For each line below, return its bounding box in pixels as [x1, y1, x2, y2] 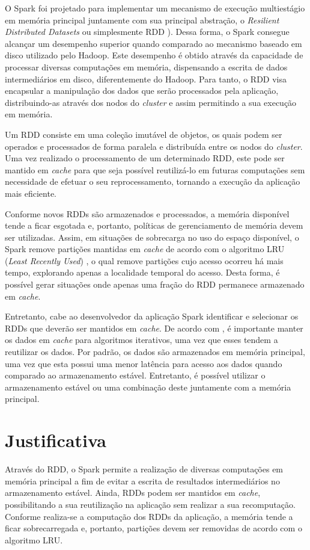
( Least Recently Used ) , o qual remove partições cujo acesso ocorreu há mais [5, 254, 284, 267]
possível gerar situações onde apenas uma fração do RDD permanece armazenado [5, 278, 305, 291]
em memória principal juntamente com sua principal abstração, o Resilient [5, 13, 279, 26]
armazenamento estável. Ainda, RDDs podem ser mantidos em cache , [5, 486, 261, 499]
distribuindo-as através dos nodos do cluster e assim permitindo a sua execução [5, 96, 297, 108]
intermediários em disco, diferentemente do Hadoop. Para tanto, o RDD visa [5, 72, 287, 85]
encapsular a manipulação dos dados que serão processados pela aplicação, [5, 84, 279, 97]
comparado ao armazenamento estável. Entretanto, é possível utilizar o [5, 369, 266, 382]
